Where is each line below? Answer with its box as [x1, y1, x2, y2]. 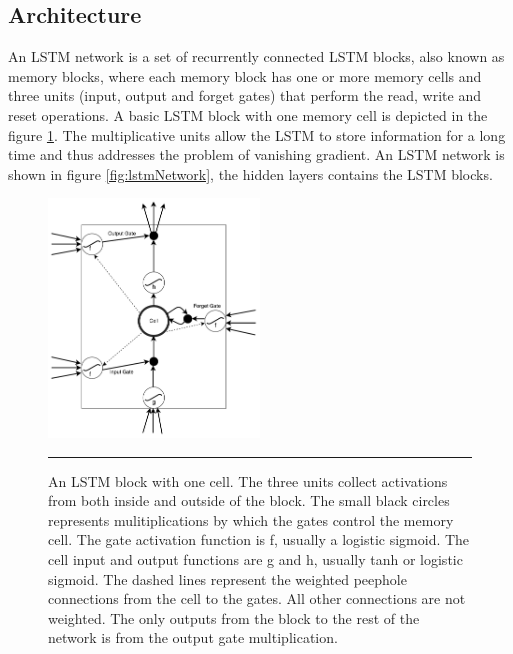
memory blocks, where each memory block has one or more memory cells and [8, 65, 482, 86]
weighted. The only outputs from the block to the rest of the [48, 607, 420, 628]
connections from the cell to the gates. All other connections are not [48, 588, 466, 609]
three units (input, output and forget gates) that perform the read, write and [8, 85, 481, 106]
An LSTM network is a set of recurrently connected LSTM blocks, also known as [8, 46, 505, 67]
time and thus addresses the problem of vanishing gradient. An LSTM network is [8, 144, 505, 165]
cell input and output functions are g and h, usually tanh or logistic [48, 548, 463, 569]
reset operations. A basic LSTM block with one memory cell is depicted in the [8, 104, 488, 125]
